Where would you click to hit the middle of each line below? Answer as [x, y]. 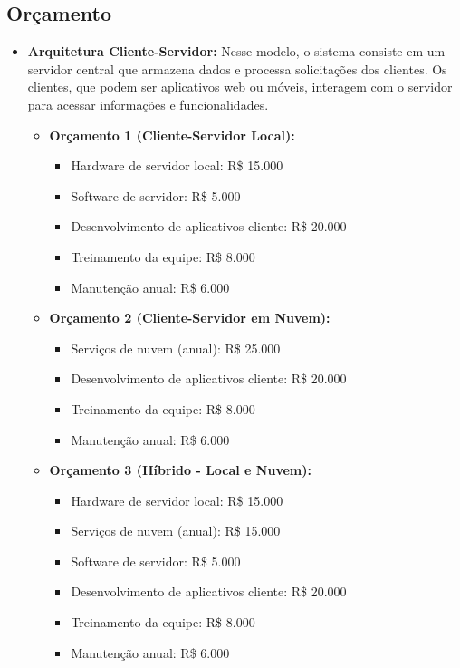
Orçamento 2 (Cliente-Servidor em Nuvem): [190, 318]
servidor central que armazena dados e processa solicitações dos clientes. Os [237, 68]
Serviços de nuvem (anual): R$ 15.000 [176, 531]
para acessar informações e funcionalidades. [148, 104]
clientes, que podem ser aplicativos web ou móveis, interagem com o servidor [240, 87]
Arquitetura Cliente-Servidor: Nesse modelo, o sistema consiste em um [236, 51]
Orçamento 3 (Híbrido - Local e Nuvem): [180, 470]
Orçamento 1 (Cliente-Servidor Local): [172, 135]
